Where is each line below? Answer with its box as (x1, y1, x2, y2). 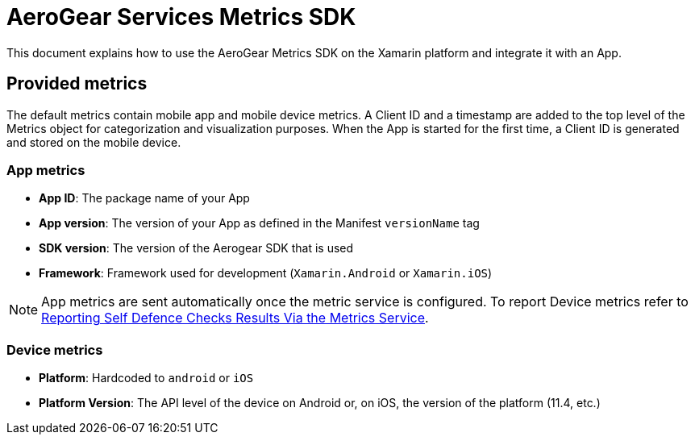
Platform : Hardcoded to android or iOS (39, 371, 254, 385)
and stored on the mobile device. (6, 135, 181, 149)
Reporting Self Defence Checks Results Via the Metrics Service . (41, 310, 429, 327)
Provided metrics (6, 73, 148, 94)
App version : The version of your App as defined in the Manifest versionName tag (39, 216, 480, 231)
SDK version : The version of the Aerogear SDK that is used (39, 241, 354, 256)
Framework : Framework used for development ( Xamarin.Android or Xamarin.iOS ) (39, 266, 493, 281)
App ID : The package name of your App (39, 191, 250, 206)
